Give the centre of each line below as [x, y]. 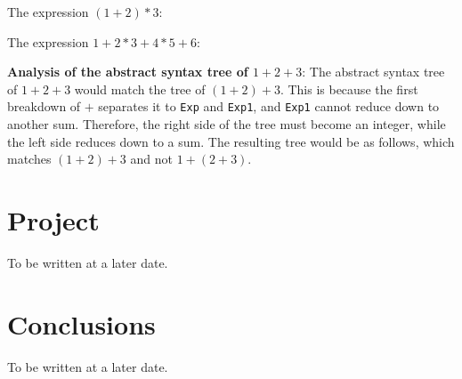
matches [29, 159]
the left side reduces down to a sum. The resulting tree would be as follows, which [231, 141]
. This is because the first [349, 89]
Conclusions [81, 323]
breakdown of [44, 106]
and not [151, 159]
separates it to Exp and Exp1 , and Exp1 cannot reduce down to [269, 106]
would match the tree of [140, 89]
